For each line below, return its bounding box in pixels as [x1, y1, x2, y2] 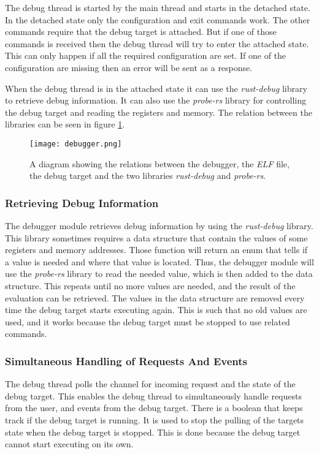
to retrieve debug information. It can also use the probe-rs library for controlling [5, 94, 306, 107]
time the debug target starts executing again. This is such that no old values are [5, 303, 307, 316]
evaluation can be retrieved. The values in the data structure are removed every [5, 291, 305, 304]
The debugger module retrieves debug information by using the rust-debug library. [5, 219, 313, 232]
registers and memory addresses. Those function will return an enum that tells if [5, 243, 308, 256]
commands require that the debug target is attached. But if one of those [5, 25, 277, 38]
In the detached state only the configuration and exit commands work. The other [5, 13, 310, 26]
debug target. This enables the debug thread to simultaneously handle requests [5, 389, 302, 402]
